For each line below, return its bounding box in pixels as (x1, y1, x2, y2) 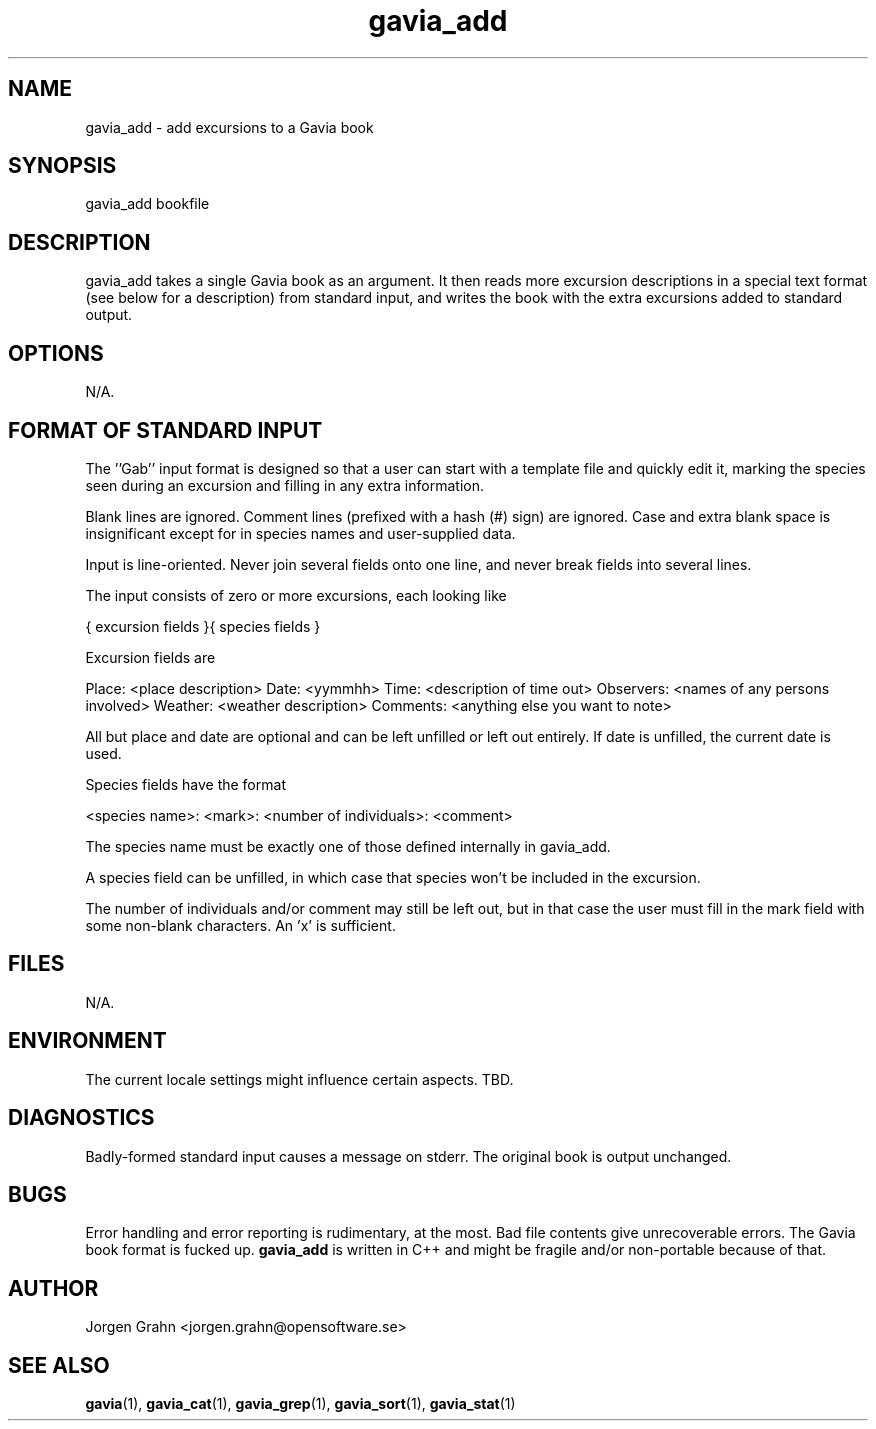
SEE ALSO (8, 1352, 110, 1378)
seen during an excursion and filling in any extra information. (85, 476, 484, 494)
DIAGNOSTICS (8, 1105, 155, 1131)
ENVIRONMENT (8, 1028, 167, 1054)
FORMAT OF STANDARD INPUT (8, 417, 323, 443)
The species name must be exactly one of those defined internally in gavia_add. (85, 837, 611, 855)
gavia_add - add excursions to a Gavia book (85, 118, 374, 136)
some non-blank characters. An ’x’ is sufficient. (85, 916, 396, 934)
